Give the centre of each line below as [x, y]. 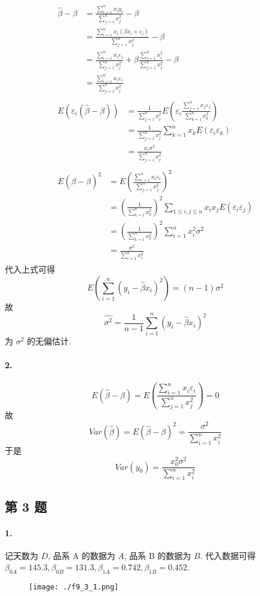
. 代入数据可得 [228, 555]
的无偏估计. [49, 341]
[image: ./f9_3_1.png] [74, 587]
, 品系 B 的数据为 [157, 555]
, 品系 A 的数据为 [82, 555]
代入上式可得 [30, 269]
